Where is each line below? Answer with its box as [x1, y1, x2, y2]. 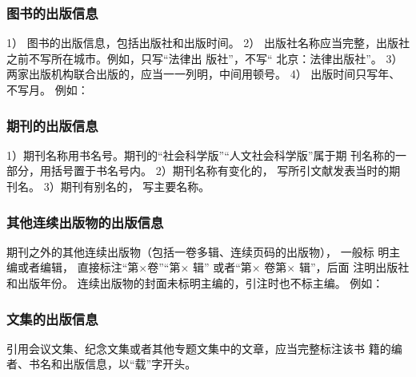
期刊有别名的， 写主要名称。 [60, 178, 210, 194]
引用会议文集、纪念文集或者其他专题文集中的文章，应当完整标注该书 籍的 [6, 339, 391, 356]
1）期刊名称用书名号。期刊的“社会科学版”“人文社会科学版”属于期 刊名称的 [6, 146, 396, 163]
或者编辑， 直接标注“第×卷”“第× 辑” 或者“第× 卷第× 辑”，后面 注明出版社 [17, 259, 410, 276]
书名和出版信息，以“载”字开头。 [28, 355, 197, 372]
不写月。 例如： [6, 81, 89, 97]
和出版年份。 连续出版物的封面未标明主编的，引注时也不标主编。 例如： [6, 275, 384, 291]
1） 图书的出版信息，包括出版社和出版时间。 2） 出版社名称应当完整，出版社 [6, 34, 410, 51]
